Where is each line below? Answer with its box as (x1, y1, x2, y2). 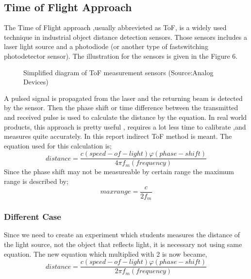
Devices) (23, 77, 49, 87)
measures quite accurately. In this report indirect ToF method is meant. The (4, 131, 232, 141)
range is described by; (4, 176, 68, 186)
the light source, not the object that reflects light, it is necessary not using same (4, 239, 242, 249)
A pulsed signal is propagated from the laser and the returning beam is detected (4, 93, 243, 103)
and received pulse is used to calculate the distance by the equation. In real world (4, 112, 247, 122)
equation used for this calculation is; (4, 140, 112, 150)
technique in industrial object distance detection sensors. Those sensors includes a (4, 32, 247, 42)
